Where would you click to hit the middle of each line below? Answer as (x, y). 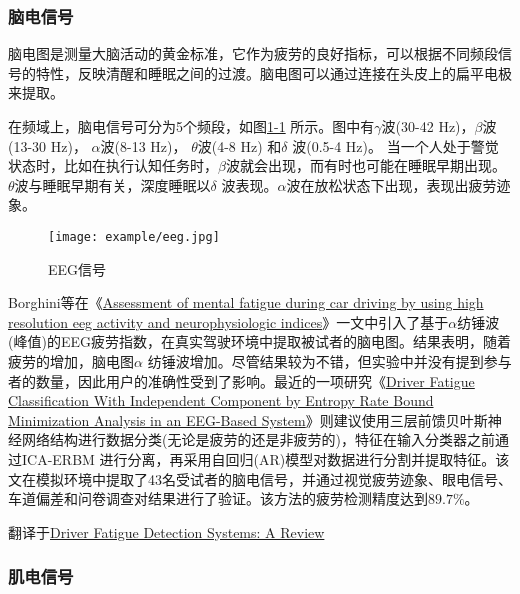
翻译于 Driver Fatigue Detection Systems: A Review (166, 531)
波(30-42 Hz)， (428, 126)
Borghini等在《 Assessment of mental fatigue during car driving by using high (246, 302)
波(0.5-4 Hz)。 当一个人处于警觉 (395, 145)
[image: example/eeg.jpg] (134, 236)
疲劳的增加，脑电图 (71, 361)
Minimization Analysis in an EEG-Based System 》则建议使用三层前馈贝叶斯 (248, 419)
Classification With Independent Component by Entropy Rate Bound (221, 400)
